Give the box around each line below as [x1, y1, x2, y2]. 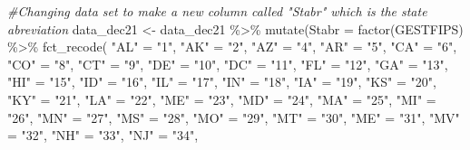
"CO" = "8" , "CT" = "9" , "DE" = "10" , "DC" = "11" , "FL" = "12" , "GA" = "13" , [7, 54, 448, 73]
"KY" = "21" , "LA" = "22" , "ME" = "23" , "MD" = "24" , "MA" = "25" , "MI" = [7, 89, 436, 108]
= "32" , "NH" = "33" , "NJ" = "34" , [7, 126, 199, 145]
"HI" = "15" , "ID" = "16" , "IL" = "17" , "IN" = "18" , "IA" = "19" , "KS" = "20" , [7, 72, 436, 91]
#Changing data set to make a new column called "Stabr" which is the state [7, 2, 427, 20]
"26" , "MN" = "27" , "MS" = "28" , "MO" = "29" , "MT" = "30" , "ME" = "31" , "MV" [7, 108, 460, 127]
